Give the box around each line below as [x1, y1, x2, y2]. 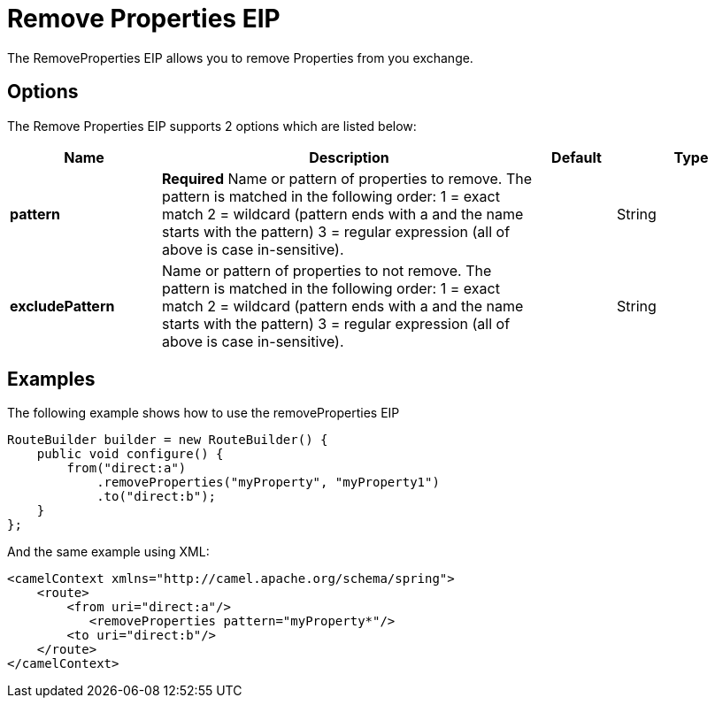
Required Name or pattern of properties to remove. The [162, 169, 533, 188]
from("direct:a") [66, 461, 187, 476]
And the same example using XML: [7, 544, 210, 560]
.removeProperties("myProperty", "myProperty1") [96, 475, 440, 490]
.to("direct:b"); [96, 489, 217, 504]
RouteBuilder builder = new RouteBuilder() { [7, 433, 328, 448]
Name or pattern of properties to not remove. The [162, 261, 492, 280]
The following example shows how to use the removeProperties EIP [7, 405, 400, 421]
